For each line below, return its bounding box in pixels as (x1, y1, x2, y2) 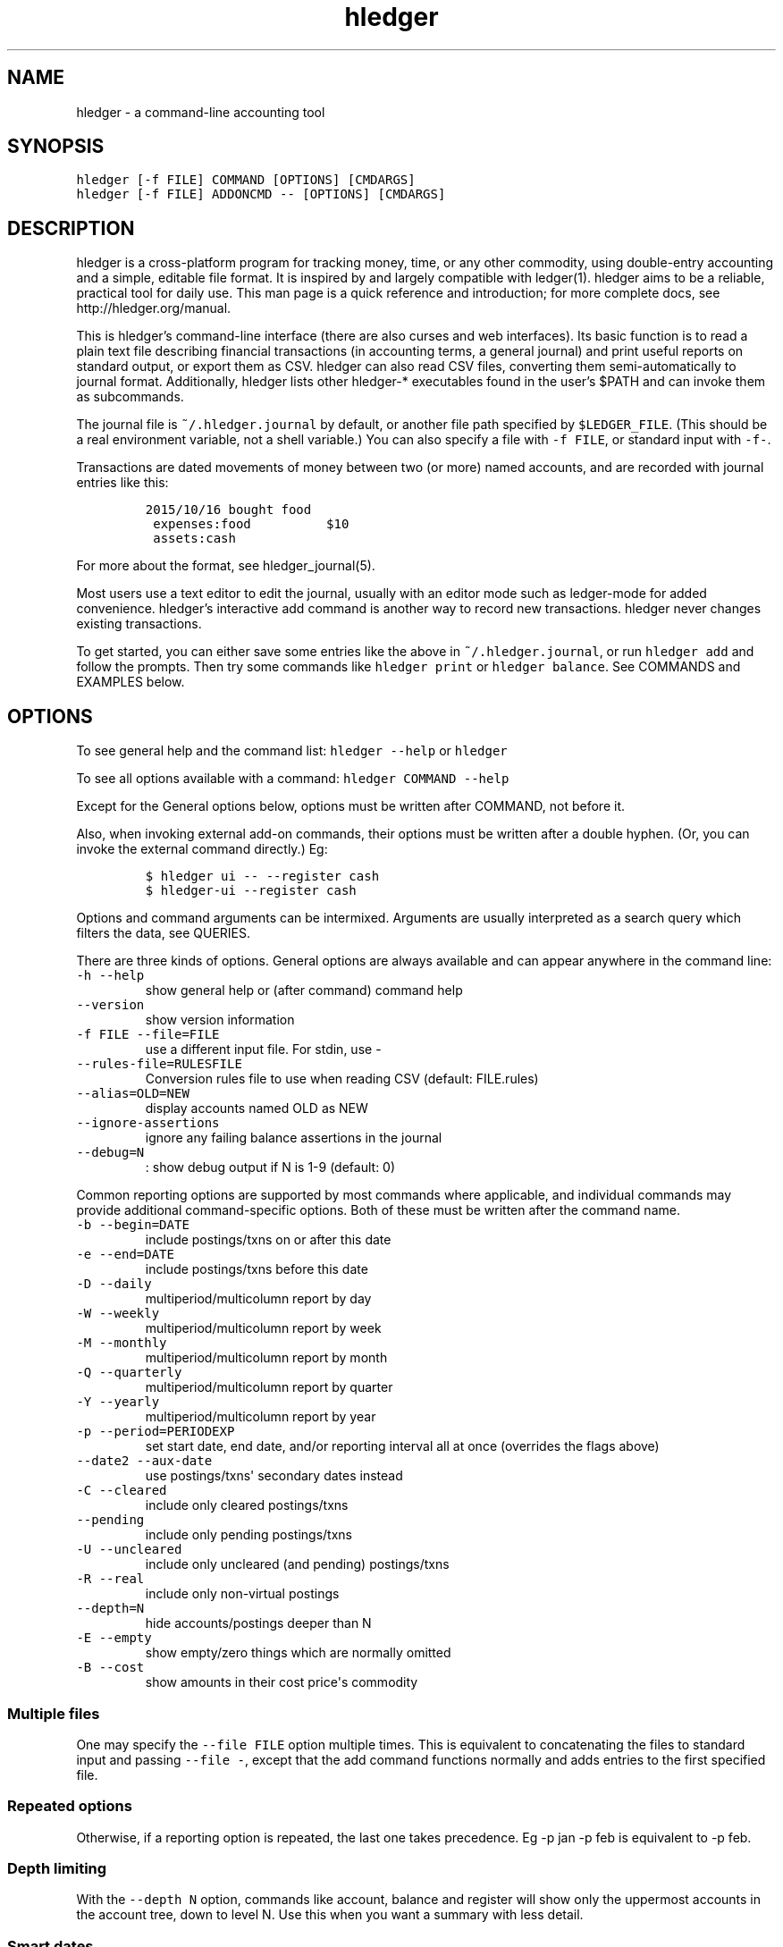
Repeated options (7, 1797, 132, 1816)
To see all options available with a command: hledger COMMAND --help (76, 771, 509, 787)
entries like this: (76, 475, 169, 491)
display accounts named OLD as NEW (145, 1100, 368, 1117)
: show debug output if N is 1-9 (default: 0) (145, 1159, 396, 1176)
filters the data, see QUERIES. (76, 925, 251, 941)
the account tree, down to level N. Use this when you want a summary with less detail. (76, 1907, 584, 1923)
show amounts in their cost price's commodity (145, 1674, 418, 1690)
